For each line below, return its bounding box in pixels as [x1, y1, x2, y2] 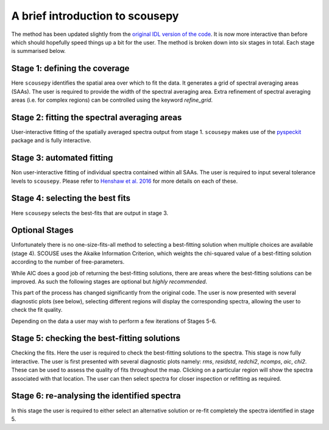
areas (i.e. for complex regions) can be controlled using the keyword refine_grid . [11, 96, 213, 104]
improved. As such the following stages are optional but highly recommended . [11, 278, 207, 285]
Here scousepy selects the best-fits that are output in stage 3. [11, 209, 169, 216]
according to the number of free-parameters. [11, 258, 125, 266]
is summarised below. [11, 48, 66, 55]
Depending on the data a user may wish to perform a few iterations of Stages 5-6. [11, 317, 217, 325]
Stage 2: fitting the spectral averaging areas [11, 112, 182, 122]
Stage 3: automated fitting [11, 153, 113, 163]
